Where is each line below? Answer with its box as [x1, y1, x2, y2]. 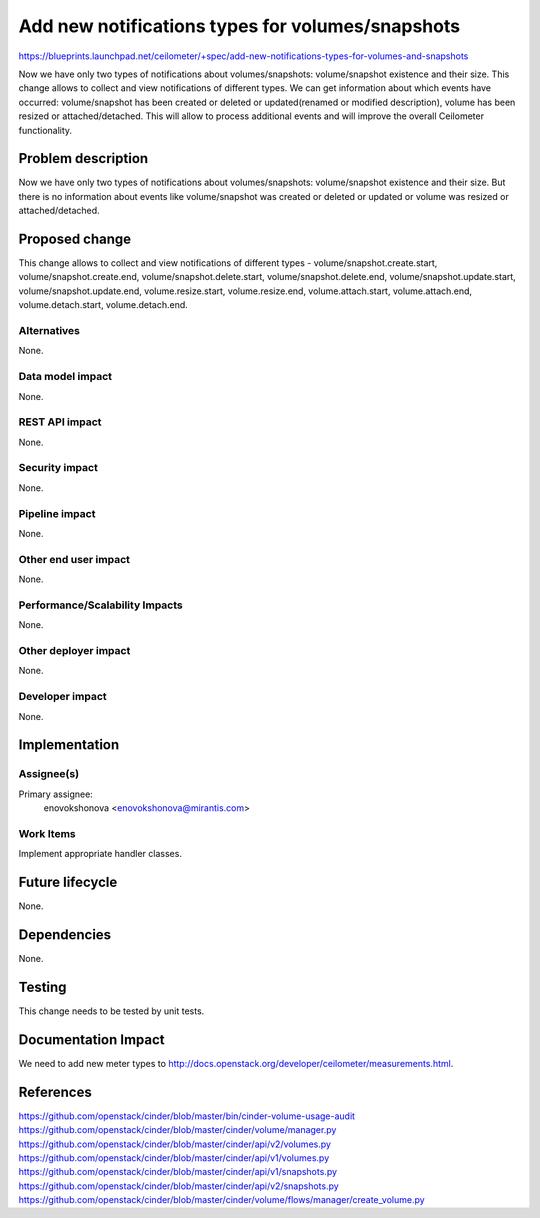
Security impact [18, 461, 99, 475]
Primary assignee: [18, 788, 94, 800]
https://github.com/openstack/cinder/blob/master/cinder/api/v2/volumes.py [18, 1138, 332, 1150]
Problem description [18, 150, 149, 167]
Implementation [18, 736, 120, 754]
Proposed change [18, 231, 132, 247]
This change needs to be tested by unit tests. [18, 1005, 205, 1017]
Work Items [18, 826, 76, 840]
